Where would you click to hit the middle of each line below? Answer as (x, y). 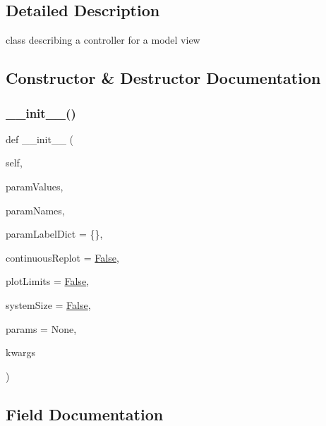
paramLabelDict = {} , (54, 234)
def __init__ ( (40, 139)
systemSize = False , (48, 304)
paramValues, (35, 186)
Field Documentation (85, 414)
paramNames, (35, 210)
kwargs (21, 352)
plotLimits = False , (48, 281)
